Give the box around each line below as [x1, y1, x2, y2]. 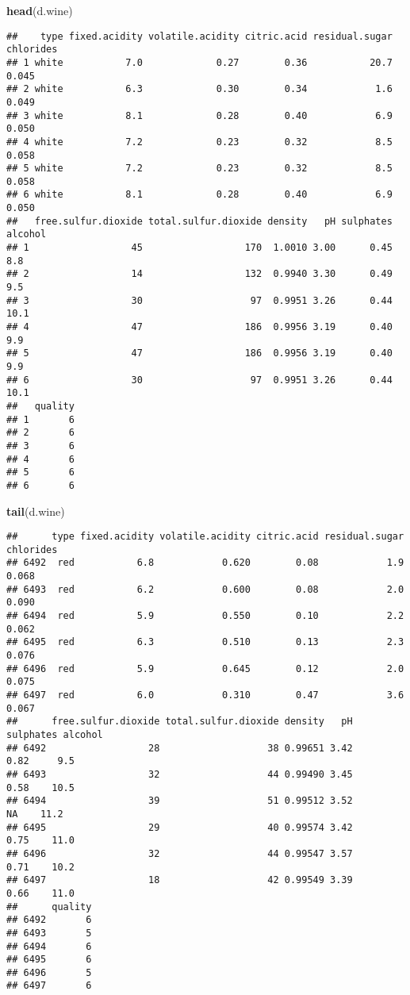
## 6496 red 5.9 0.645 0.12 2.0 [6, 663, 404, 674]
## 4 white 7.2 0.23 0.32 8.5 [6, 136, 393, 148]
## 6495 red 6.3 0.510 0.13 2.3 [6, 636, 404, 648]
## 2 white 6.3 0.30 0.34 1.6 [6, 83, 393, 95]
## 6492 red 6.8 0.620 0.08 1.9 [6, 557, 404, 569]
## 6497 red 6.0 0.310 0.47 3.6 [6, 690, 404, 701]
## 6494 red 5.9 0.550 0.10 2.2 [6, 610, 404, 622]
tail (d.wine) [6, 502, 65, 519]
